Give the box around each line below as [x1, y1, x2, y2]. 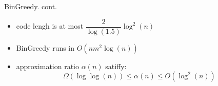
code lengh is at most [16, 20, 84, 31]
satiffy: [105, 60, 127, 71]
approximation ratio [16, 60, 80, 71]
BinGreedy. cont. [4, 1, 57, 11]
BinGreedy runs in [16, 42, 75, 53]
